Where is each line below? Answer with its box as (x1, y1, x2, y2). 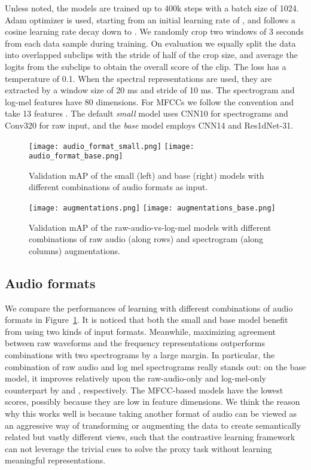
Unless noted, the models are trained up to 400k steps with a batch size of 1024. (5, 2, 299, 14)
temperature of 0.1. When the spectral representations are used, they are (5, 72, 272, 84)
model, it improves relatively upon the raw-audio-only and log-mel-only (5, 372, 266, 384)
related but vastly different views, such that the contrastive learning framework (5, 431, 295, 443)
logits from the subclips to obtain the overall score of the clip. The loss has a (5, 60, 286, 72)
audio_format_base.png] (29, 152, 123, 161)
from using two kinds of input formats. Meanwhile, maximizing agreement (5, 325, 276, 337)
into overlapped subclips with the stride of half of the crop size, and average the (5, 48, 298, 61)
